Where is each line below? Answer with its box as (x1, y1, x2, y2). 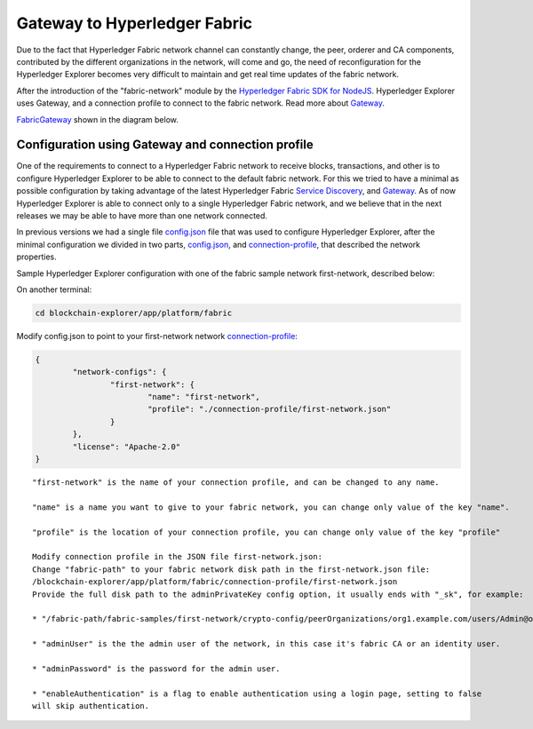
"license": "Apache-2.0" (72, 441, 181, 452)
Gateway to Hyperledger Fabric (16, 13, 253, 33)
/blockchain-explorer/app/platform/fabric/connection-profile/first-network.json (32, 577, 398, 587)
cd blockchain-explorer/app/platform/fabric (35, 307, 233, 318)
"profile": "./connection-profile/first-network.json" (147, 404, 392, 415)
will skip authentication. (32, 701, 150, 711)
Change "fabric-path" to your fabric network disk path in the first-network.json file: (32, 564, 431, 574)
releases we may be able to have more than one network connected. (16, 210, 268, 221)
